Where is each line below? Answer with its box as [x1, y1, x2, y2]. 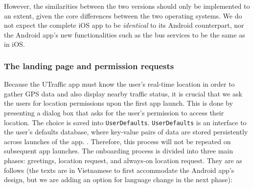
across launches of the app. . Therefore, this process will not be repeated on [4, 136, 231, 146]
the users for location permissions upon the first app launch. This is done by [4, 98, 233, 108]
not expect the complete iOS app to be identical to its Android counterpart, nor [4, 20, 244, 30]
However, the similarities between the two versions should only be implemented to [4, 1, 250, 11]
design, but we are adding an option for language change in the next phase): [4, 174, 232, 185]
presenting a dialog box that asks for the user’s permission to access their [4, 107, 224, 117]
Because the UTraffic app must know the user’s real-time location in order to [4, 79, 235, 89]
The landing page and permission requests [4, 59, 174, 72]
